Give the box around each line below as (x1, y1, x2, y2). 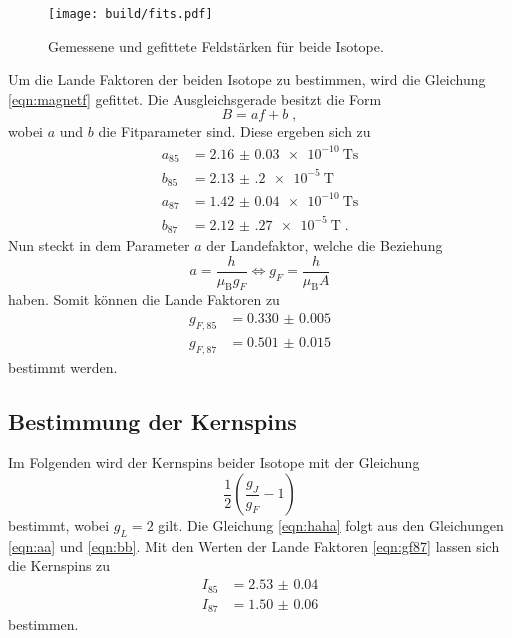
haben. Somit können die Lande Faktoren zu (8, 289, 280, 310)
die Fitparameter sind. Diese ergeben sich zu (98, 121, 371, 142)
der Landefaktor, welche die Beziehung (206, 234, 443, 255)
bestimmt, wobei (8, 515, 110, 536)
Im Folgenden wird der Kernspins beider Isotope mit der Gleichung (8, 452, 420, 473)
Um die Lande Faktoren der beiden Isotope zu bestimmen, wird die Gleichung (8, 69, 486, 90)
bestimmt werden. (8, 356, 118, 377)
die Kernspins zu (8, 555, 111, 576)
